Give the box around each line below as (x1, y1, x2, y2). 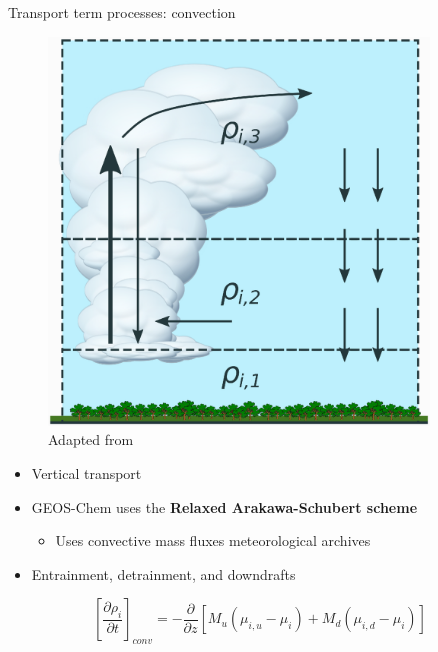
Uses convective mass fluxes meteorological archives (55, 530, 371, 551)
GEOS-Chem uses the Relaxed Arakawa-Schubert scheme (31, 496, 418, 517)
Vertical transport (31, 462, 142, 483)
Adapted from (48, 429, 134, 450)
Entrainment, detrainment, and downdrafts (31, 563, 296, 584)
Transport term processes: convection (8, 2, 236, 22)
